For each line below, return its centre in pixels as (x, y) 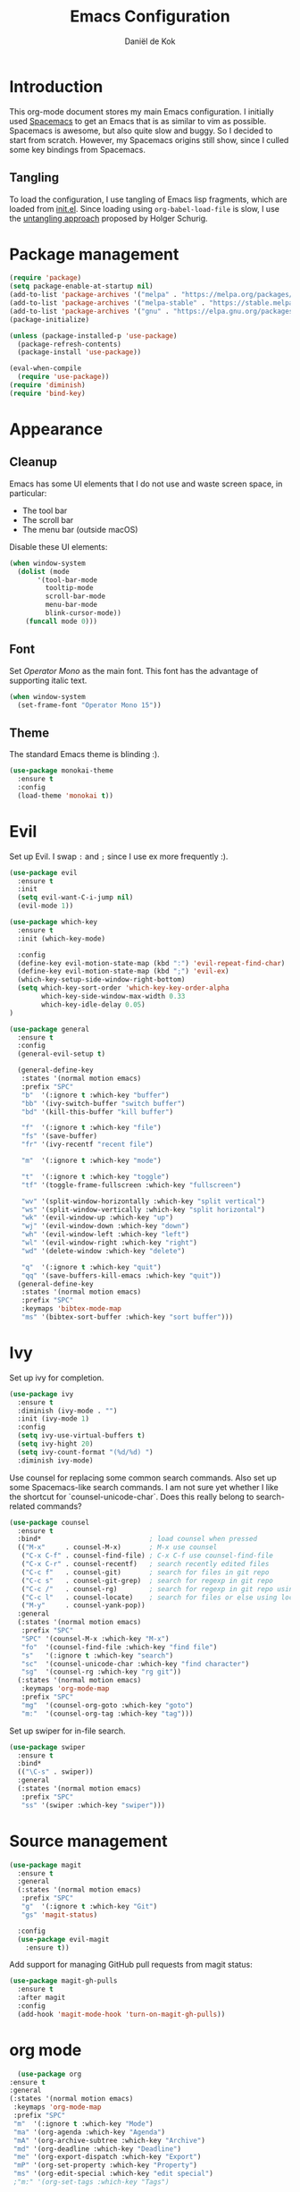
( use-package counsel (50, 1522)
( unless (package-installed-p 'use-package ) (93, 336)
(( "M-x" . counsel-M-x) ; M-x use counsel (117, 1547)
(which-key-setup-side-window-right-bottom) (101, 980)
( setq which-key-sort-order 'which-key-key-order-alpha (123, 988)
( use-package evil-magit (63, 1939)
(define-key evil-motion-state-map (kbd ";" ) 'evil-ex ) (123, 972)
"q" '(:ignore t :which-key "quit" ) (92, 1267)
